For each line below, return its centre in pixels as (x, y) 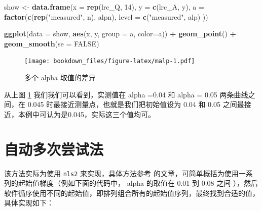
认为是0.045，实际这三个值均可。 (101, 114)
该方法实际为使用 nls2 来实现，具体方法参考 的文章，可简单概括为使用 (121, 173)
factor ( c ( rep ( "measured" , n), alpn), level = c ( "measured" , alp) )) (106, 16)
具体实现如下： (29, 203)
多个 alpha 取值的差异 (60, 77)
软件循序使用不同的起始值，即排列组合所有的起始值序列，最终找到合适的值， (132, 193)
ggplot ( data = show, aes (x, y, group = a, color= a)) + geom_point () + (120, 34)
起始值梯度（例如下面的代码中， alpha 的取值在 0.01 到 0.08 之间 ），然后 (138, 183)
